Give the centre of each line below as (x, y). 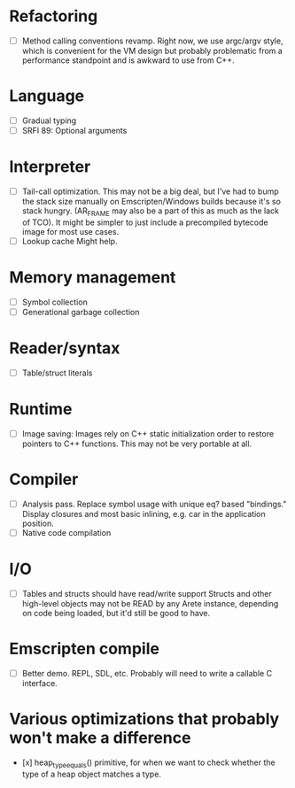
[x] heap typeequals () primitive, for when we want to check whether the (149, 763)
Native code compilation (66, 532)
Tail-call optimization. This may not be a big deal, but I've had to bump (150, 191)
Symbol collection (55, 302)
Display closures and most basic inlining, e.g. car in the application (144, 514)
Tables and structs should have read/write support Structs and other (147, 593)
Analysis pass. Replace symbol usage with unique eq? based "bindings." (154, 504)
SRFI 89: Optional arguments (74, 131)
